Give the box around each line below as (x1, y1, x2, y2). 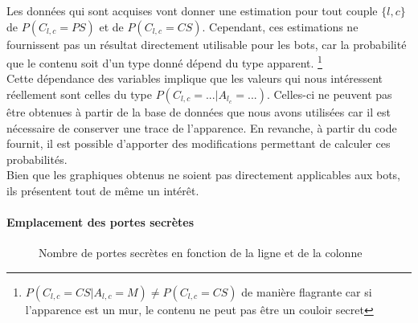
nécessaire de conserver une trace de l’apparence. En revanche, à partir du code (6, 119, 397, 136)
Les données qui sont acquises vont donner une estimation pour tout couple (6, 2, 378, 18)
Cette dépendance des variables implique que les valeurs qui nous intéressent (6, 70, 383, 87)
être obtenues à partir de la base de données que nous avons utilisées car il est (6, 104, 391, 121)
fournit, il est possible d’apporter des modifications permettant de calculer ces (6, 135, 391, 152)
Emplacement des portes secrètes (6, 214, 195, 231)
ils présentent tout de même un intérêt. (6, 182, 199, 198)
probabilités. (6, 150, 68, 167)
